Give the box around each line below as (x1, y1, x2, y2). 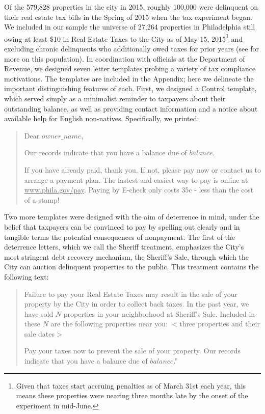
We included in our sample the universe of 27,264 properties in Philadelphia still (4, 21, 255, 32)
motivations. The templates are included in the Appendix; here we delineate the (4, 73, 254, 84)
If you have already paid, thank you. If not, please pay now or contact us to (24, 164, 261, 175)
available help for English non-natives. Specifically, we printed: (4, 113, 199, 124)
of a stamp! (24, 194, 60, 205)
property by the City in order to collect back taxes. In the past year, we (24, 298, 249, 309)
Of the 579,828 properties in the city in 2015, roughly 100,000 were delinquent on (4, 2, 258, 12)
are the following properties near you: (50, 318, 168, 329)
